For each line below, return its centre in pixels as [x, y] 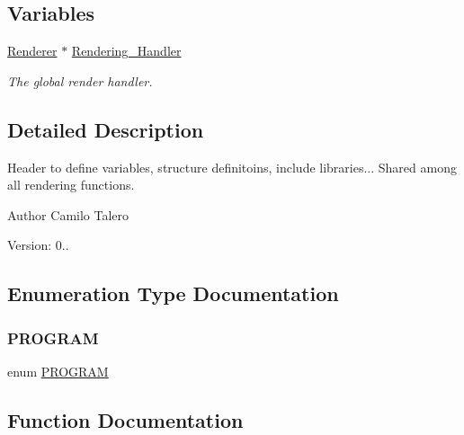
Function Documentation [125, 419]
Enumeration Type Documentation [173, 293]
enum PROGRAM [58, 371]
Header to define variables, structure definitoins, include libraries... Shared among [232, 167]
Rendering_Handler [126, 51]
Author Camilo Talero [68, 214]
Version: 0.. [38, 245]
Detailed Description [106, 129]
